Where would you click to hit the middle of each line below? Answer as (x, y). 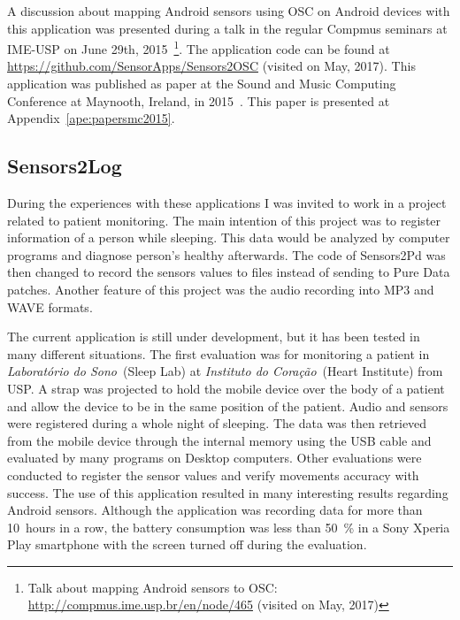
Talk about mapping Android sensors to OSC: (153, 587)
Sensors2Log (65, 166)
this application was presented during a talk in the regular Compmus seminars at (227, 28)
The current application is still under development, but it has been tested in (214, 337)
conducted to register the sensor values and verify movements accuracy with (213, 475)
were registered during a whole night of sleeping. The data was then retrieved (217, 423)
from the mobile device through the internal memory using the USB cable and (219, 440)
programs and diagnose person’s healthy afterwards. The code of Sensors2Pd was (226, 254)
